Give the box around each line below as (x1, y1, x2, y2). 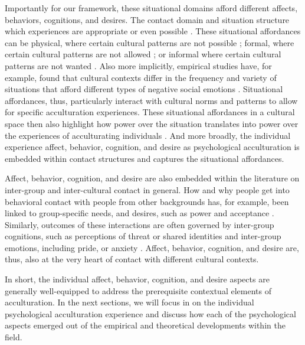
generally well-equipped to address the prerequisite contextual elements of (5, 284, 271, 297)
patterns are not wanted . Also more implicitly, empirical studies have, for (5, 59, 272, 71)
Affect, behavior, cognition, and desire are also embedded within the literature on (5, 172, 300, 184)
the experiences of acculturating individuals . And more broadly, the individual (5, 129, 291, 141)
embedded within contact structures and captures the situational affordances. (5, 152, 284, 164)
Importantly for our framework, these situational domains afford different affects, (5, 2, 298, 14)
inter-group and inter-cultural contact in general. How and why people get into (5, 183, 290, 196)
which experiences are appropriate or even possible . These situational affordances (5, 25, 301, 37)
